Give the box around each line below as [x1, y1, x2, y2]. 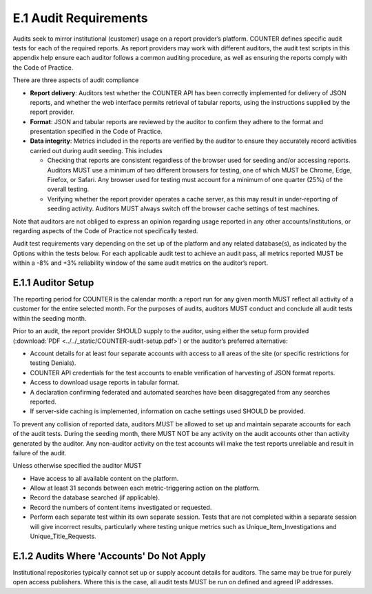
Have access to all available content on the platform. [30, 474, 179, 482]
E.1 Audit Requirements [12, 10, 148, 26]
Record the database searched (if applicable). [30, 493, 160, 502]
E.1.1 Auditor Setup [12, 277, 94, 288]
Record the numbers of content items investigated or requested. [30, 503, 212, 511]
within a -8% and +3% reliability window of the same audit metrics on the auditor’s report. [12, 259, 269, 267]
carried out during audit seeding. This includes [30, 146, 163, 155]
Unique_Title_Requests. [30, 532, 96, 541]
